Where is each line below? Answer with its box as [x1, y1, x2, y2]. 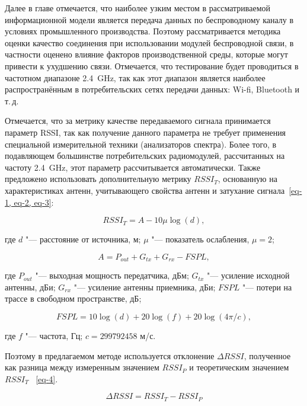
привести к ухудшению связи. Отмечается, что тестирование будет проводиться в [5, 59, 299, 72]
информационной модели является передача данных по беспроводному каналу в [5, 13, 294, 25]
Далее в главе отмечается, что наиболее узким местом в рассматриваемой [5, 2, 271, 14]
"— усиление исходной [207, 269, 290, 282]
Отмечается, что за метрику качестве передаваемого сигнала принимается [5, 114, 271, 127]
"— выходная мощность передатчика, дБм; [35, 269, 189, 282]
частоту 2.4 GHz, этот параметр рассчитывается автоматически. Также [5, 161, 261, 173]
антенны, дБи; [5, 280, 56, 293]
